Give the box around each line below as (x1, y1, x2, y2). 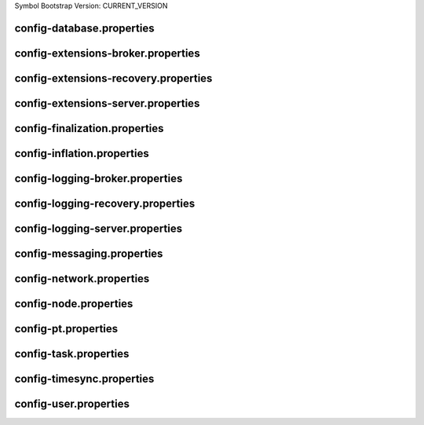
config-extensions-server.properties (14, 97, 200, 110)
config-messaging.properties (14, 247, 163, 260)
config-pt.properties (14, 322, 119, 335)
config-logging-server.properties (14, 222, 183, 235)
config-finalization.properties (14, 122, 164, 135)
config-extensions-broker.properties (14, 46, 200, 60)
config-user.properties (14, 398, 130, 411)
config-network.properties (14, 272, 150, 285)
